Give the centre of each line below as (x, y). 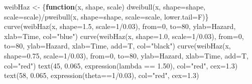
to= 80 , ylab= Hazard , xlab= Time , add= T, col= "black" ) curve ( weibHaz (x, (117, 46)
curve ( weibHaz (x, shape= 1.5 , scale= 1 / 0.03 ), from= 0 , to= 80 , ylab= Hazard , (120, 26)
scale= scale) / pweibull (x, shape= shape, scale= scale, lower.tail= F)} (106, 16)
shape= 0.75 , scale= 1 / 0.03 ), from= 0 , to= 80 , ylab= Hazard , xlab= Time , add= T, (126, 55)
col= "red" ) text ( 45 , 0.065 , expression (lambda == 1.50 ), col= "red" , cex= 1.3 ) (121, 65)
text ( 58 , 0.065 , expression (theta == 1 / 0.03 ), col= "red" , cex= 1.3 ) (102, 75)
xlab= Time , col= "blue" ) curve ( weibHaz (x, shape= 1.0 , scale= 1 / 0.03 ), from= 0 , (124, 36)
